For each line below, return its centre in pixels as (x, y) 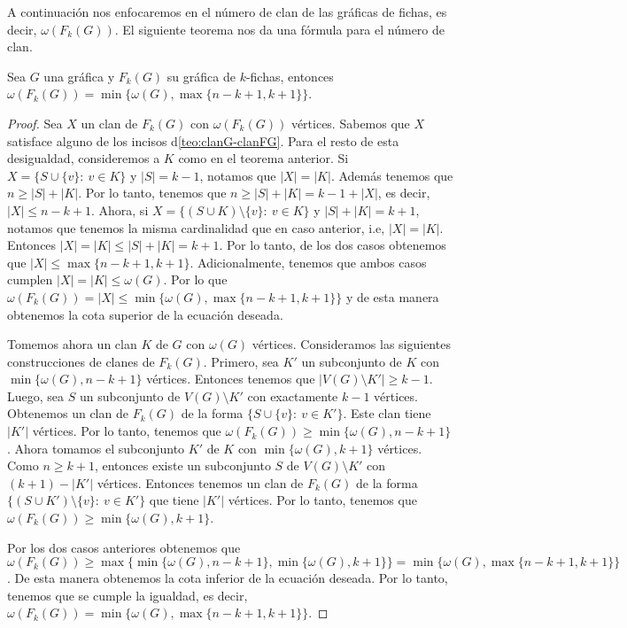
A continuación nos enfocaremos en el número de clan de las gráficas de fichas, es (227, 12)
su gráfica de (201, 76)
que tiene (174, 500)
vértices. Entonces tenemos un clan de (200, 482)
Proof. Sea (35, 123)
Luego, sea (36, 395)
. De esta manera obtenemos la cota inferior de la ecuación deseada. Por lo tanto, (228, 578)
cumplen (30, 279)
